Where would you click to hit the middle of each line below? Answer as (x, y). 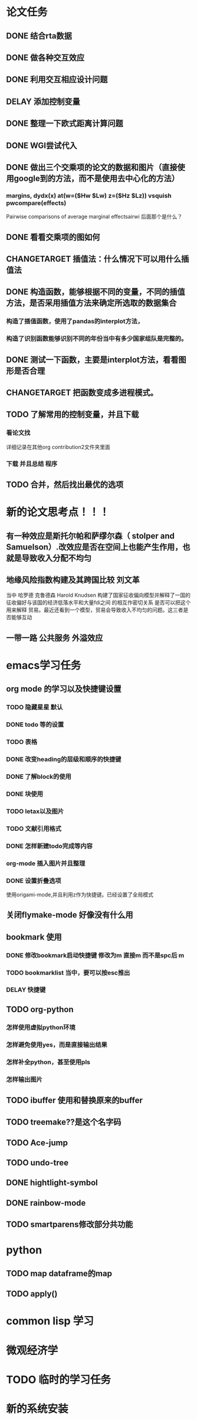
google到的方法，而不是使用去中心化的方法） (97, 178)
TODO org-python (40, 1009)
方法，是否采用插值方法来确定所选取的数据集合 (91, 303)
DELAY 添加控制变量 (43, 101)
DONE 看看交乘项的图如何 (53, 237)
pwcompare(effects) (36, 203)
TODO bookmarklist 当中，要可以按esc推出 (68, 973)
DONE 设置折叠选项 (34, 880)
